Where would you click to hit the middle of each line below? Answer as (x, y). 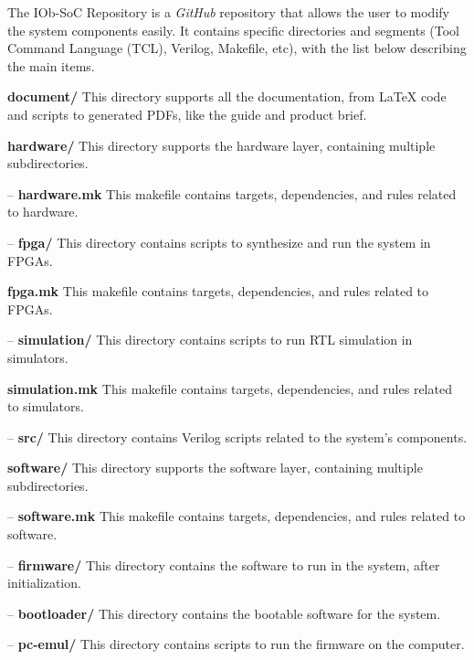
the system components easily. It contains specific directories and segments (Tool (233, 30)
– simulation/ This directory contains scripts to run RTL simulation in (210, 340)
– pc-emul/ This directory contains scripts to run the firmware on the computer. (236, 644)
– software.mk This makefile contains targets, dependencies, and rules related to (237, 516)
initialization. (44, 583)
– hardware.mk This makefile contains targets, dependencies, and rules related (232, 193)
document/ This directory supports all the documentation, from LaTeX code (227, 96)
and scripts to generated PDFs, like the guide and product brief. (187, 114)
